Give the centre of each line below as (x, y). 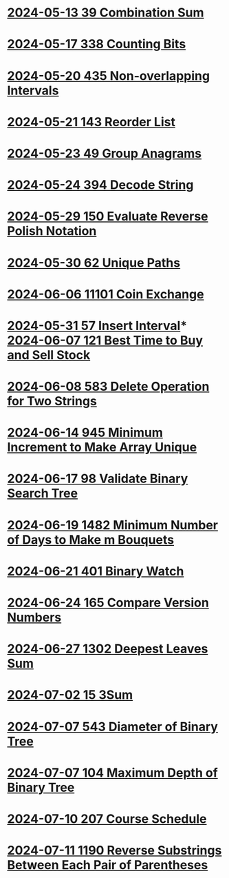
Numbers (34, 617)
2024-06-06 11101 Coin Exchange (106, 294)
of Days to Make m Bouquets (90, 540)
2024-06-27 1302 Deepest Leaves (108, 649)
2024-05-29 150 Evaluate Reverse (108, 217)
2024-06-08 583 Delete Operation (108, 387)
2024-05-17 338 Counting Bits (97, 44)
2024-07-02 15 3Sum (70, 695)
